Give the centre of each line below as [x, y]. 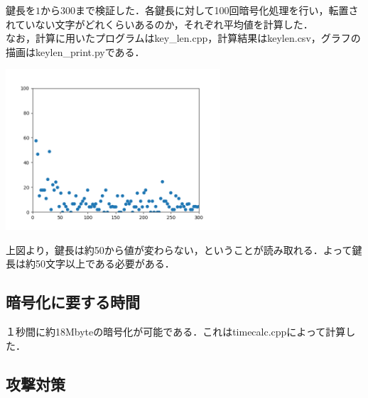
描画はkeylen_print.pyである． [75, 51]
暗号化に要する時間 [73, 302]
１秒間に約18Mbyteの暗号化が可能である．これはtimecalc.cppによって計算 [176, 332]
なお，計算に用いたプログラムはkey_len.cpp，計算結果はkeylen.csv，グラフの [183, 38]
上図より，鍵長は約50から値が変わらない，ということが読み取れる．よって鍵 [184, 249]
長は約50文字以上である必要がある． [90, 264]
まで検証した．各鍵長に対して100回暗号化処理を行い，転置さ [217, 10]
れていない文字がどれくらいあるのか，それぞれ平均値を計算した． [159, 24]
